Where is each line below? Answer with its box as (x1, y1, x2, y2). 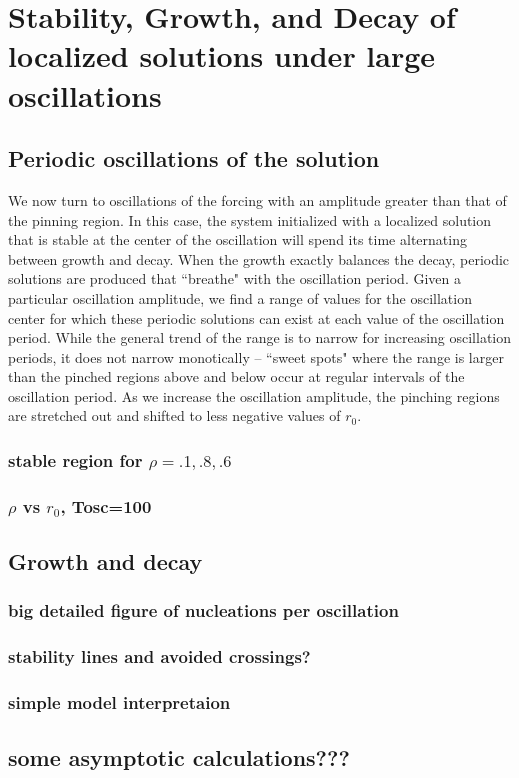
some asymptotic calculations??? (8, 742, 350, 773)
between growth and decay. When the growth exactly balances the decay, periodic (8, 248, 510, 269)
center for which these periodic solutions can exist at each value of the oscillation (8, 307, 505, 328)
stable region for (8, 448, 143, 472)
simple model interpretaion (8, 690, 231, 715)
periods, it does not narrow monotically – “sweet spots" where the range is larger (8, 346, 504, 367)
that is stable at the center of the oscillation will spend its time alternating (8, 229, 467, 250)
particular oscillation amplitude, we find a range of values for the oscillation (8, 287, 472, 308)
